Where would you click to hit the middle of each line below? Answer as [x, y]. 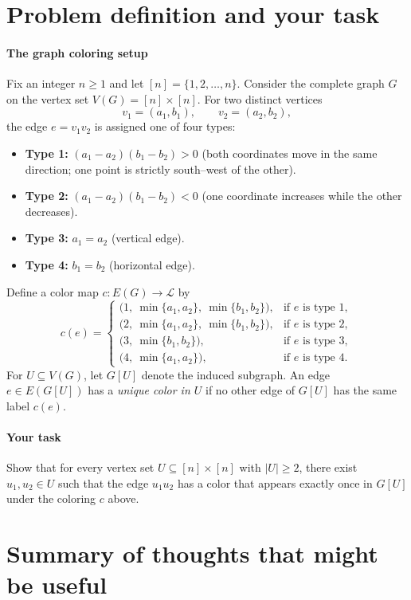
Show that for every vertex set [80, 467]
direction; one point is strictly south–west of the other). [160, 169]
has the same [365, 390]
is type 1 [323, 308]
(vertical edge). [148, 238]
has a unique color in [139, 390]
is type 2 [323, 325]
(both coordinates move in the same [290, 153]
